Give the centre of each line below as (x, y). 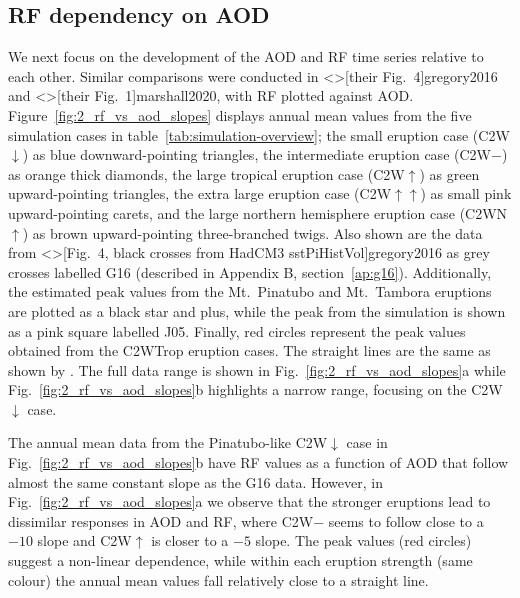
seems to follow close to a (406, 520)
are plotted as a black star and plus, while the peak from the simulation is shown (257, 310)
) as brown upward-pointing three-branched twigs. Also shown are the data (252, 232)
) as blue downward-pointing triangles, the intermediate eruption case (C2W (256, 154)
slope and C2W (84, 540)
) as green (449, 173)
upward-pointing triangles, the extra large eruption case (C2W (200, 193)
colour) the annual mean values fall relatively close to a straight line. (218, 579)
